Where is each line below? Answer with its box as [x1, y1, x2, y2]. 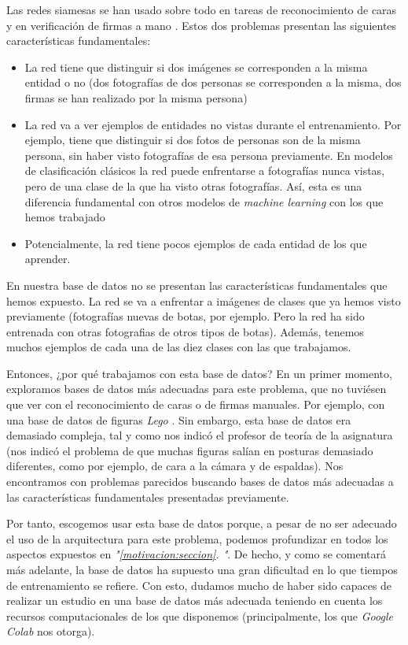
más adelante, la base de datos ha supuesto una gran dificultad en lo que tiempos [6, 562, 398, 577]
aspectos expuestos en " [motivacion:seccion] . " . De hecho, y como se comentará [6, 546, 386, 562]
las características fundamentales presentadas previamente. [6, 488, 289, 505]
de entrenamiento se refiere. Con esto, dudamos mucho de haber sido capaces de [6, 576, 392, 593]
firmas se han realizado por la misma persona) [24, 89, 248, 106]
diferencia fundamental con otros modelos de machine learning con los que [24, 193, 384, 209]
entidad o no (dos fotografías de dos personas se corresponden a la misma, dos [24, 74, 402, 91]
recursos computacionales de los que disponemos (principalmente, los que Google [6, 607, 393, 624]
